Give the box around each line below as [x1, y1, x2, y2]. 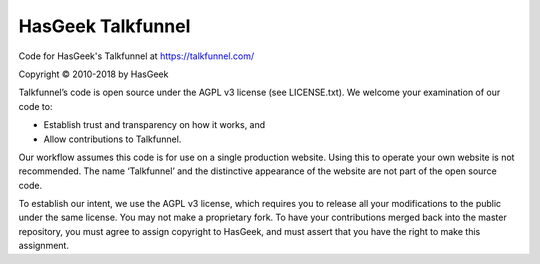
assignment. [18, 240, 70, 252]
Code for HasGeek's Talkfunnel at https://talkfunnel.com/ [18, 50, 255, 62]
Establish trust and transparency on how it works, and [43, 119, 266, 131]
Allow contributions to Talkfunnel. [43, 133, 182, 145]
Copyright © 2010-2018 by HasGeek [18, 68, 169, 80]
